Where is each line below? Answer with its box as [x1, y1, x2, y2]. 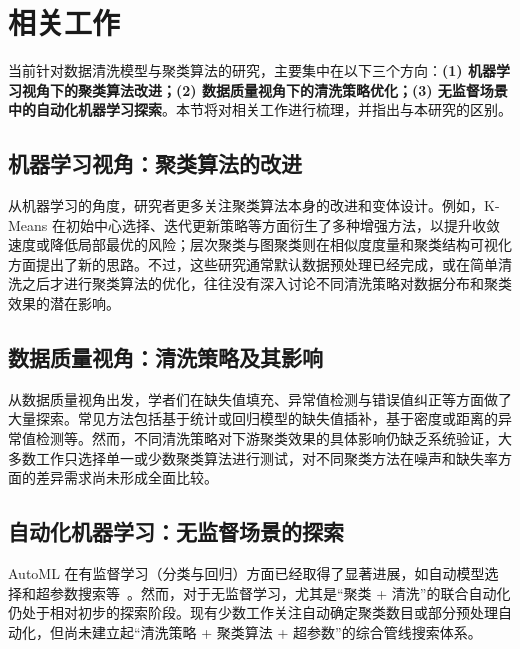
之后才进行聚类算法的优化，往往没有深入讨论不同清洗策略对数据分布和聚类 [21, 273, 512, 294]
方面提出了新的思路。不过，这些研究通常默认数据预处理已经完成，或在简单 [8, 253, 498, 274]
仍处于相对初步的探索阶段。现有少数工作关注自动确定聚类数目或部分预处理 [8, 602, 498, 623]
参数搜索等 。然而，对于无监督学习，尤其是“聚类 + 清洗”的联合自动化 [49, 582, 511, 603]
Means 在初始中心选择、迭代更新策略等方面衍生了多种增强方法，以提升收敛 [8, 214, 501, 235]
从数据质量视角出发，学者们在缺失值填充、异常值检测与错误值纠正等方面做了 [8, 388, 512, 409]
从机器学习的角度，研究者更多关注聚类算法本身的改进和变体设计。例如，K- [8, 195, 500, 216]
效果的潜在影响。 [8, 293, 120, 314]
